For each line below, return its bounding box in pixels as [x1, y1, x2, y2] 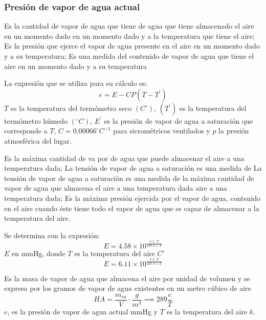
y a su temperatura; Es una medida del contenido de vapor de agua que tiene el [4, 51, 254, 61]
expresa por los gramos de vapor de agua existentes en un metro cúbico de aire [4, 283, 251, 293]
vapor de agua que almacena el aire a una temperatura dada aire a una [4, 182, 227, 193]
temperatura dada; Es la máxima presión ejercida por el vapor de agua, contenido [4, 192, 261, 203]
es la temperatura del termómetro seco [10, 102, 132, 113]
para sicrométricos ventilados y [113, 125, 210, 136]
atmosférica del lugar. [4, 135, 72, 146]
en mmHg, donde [12, 247, 65, 258]
